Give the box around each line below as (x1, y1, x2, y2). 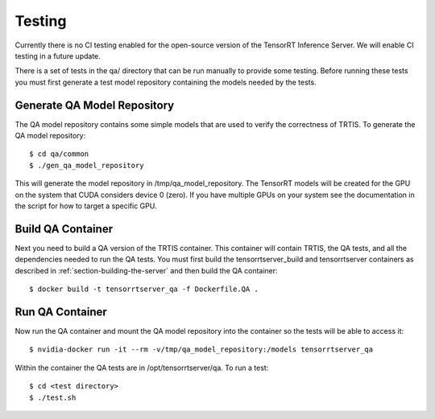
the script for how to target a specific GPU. (14, 201, 157, 211)
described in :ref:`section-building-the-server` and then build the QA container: (14, 265, 278, 275)
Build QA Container (14, 222, 113, 236)
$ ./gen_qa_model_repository (29, 161, 144, 170)
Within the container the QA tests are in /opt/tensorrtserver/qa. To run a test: (14, 363, 269, 372)
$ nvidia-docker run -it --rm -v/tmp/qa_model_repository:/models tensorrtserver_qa (29, 345, 374, 354)
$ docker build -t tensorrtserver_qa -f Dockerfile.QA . (29, 285, 259, 294)
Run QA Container (14, 305, 108, 318)
